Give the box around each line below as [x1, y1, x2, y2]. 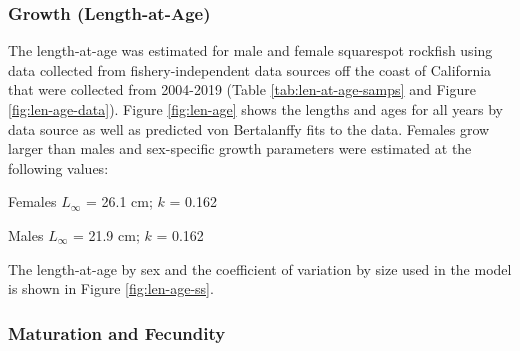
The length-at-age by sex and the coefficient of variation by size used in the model [8, 258, 512, 279]
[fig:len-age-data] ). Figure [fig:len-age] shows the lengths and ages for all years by [8, 99, 503, 119]
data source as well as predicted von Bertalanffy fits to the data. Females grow [8, 118, 490, 139]
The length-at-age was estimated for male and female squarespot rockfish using [8, 40, 493, 61]
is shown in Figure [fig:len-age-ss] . [8, 278, 214, 299]
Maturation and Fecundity [8, 320, 226, 345]
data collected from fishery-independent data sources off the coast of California [8, 59, 492, 80]
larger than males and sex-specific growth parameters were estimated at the [8, 138, 472, 159]
